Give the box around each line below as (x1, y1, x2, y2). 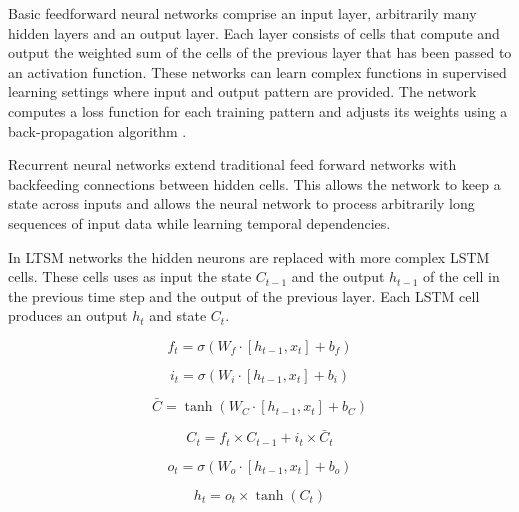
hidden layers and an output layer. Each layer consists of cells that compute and (8, 22, 500, 43)
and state (149, 305, 207, 326)
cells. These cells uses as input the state (8, 266, 252, 287)
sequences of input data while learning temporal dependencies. (8, 212, 391, 233)
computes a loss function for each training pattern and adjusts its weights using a (8, 100, 508, 121)
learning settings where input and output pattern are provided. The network (8, 81, 477, 102)
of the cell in (423, 266, 500, 287)
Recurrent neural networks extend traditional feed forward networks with (8, 154, 457, 175)
